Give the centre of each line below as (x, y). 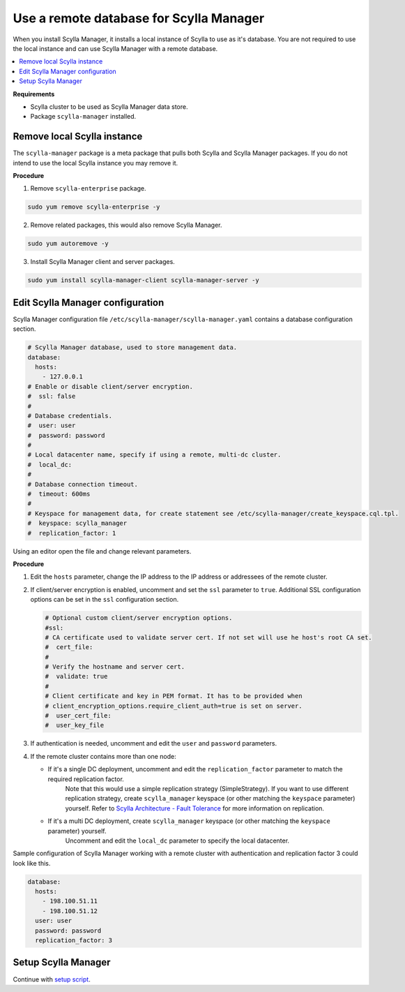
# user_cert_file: (78, 716)
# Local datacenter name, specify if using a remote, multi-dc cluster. (154, 455)
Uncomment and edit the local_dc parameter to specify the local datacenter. (177, 841)
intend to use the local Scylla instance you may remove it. (95, 163)
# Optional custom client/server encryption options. (139, 618)
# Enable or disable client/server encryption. (110, 386)
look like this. (32, 863)
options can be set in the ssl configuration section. (105, 600)
